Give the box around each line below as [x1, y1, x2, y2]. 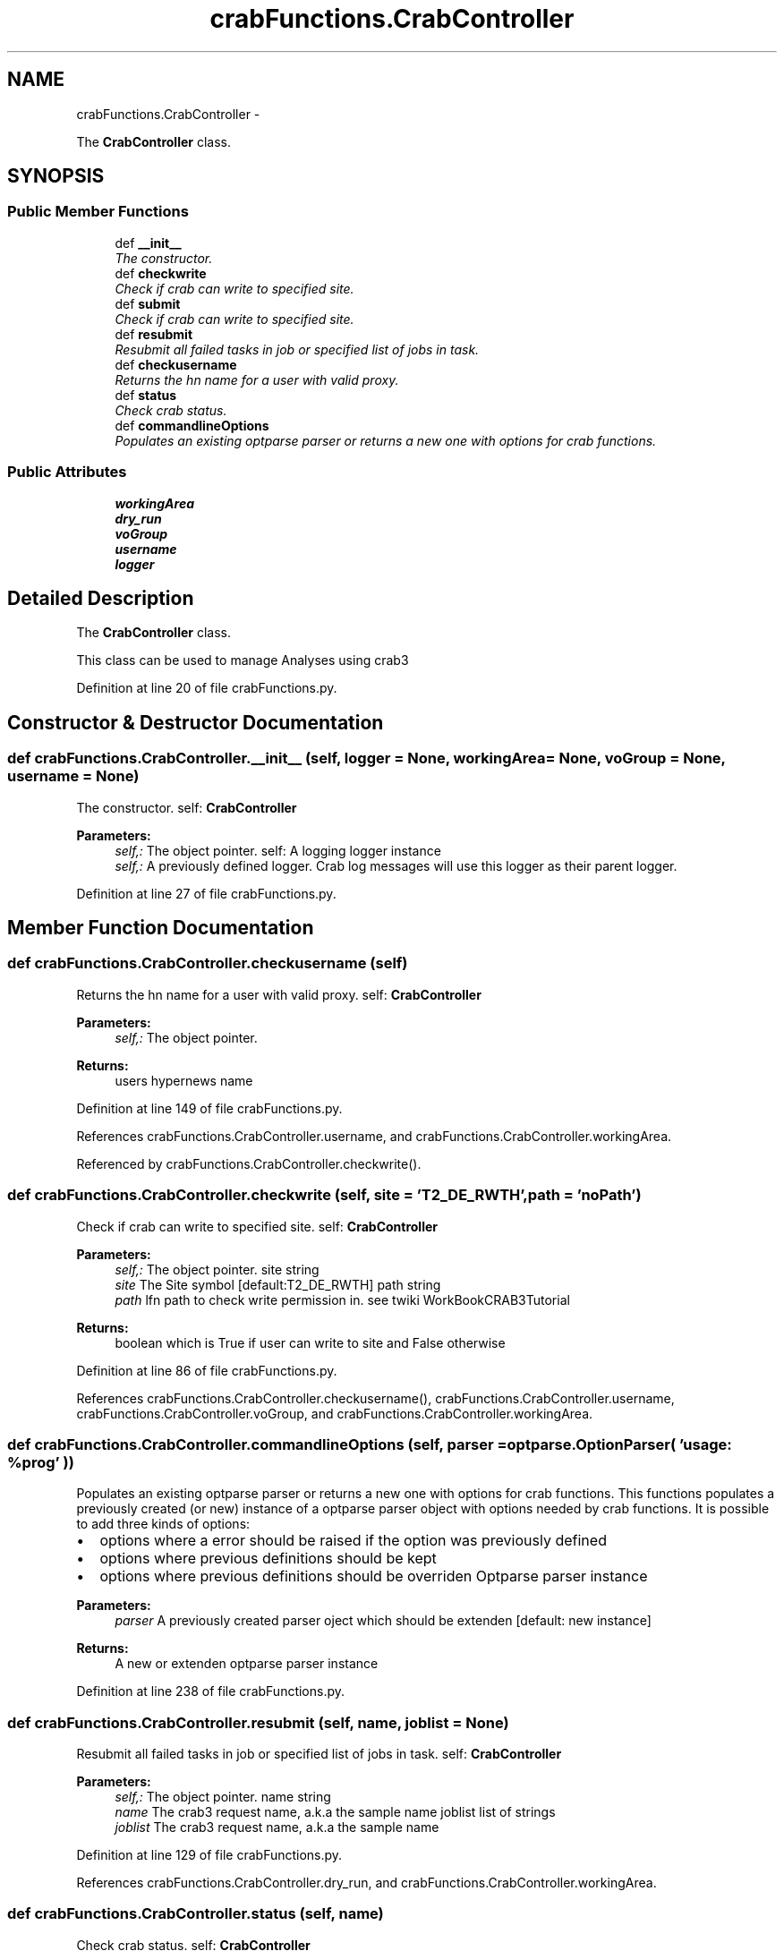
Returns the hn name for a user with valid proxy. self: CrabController [76, 986, 481, 1002]
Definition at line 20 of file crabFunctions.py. [76, 680, 337, 696]
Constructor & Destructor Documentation [7, 711, 384, 734]
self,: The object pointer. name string [115, 1789, 331, 1805]
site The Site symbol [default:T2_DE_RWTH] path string [115, 1276, 441, 1292]
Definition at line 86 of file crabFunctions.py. [76, 1362, 337, 1378]
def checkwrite [115, 265, 207, 281]
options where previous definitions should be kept [99, 1549, 437, 1568]
